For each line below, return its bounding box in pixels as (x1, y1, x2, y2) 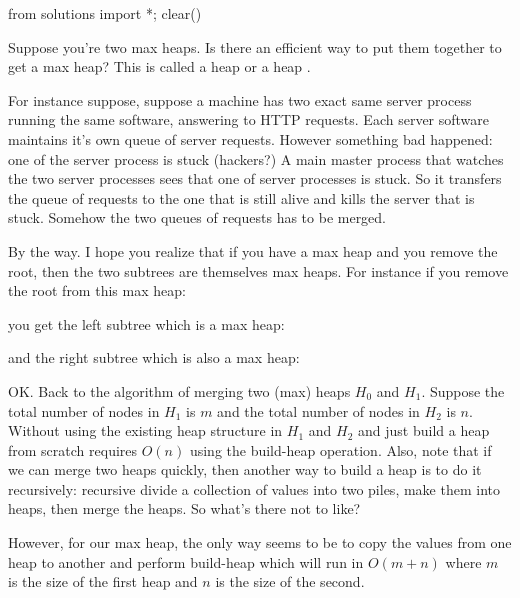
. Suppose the (421, 380, 505, 401)
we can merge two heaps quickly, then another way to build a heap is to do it (8, 459, 482, 480)
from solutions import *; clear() (8, 3, 202, 23)
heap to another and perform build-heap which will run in (8, 551, 364, 572)
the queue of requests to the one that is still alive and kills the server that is (8, 187, 475, 208)
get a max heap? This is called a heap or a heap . (8, 56, 311, 77)
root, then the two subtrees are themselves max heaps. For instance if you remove (8, 260, 509, 281)
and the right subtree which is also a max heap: (8, 347, 300, 368)
